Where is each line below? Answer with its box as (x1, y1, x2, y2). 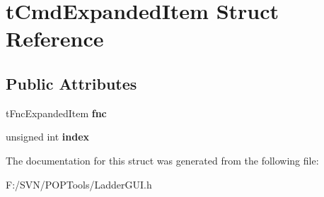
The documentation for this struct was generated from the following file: (6, 153, 319, 167)
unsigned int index (6, 129, 90, 144)
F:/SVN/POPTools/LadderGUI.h (6, 177, 152, 191)
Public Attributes (6, 72, 137, 94)
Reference (6, 24, 104, 53)
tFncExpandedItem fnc (6, 105, 107, 120)
